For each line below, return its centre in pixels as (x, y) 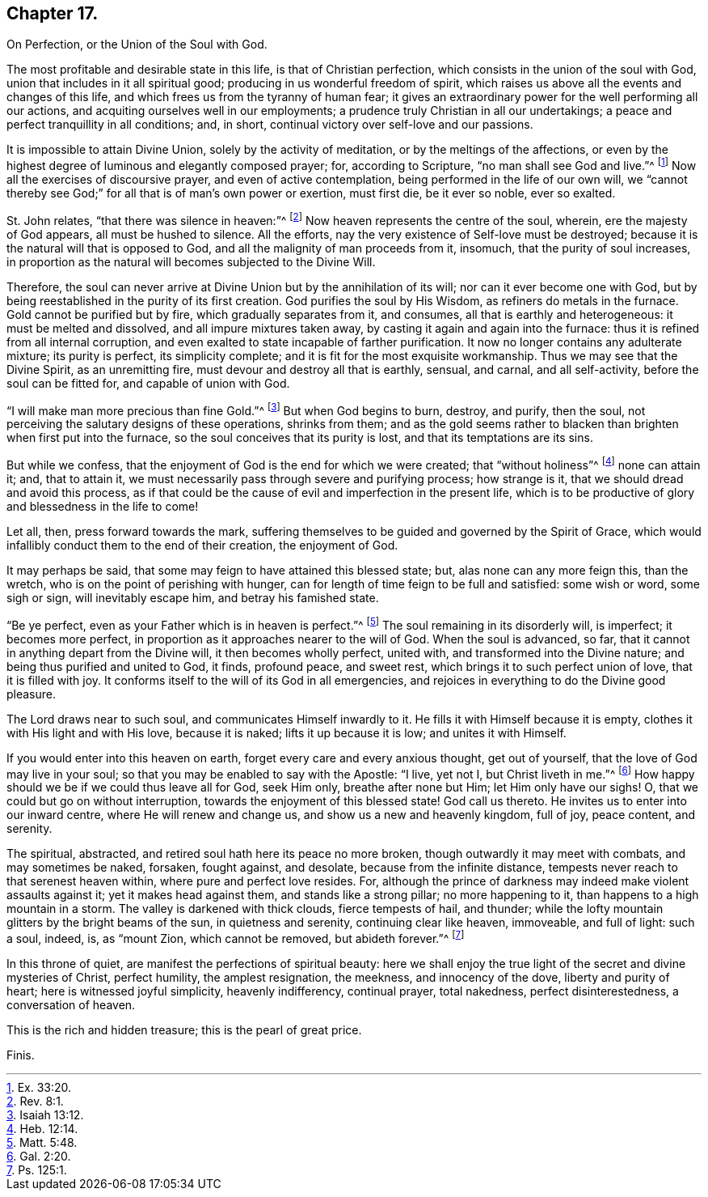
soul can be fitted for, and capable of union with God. (148, 383)
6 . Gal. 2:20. (39, 1157)
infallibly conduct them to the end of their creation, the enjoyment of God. (202, 545)
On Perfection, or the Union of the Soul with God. (137, 45)
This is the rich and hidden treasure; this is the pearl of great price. (184, 1030)
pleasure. (32, 694)
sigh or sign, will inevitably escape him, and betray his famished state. (193, 598)
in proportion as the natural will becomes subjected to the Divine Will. (191, 261)
